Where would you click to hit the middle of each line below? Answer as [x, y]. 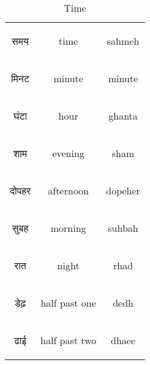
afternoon [68, 190]
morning [68, 228]
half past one [68, 303]
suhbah [123, 228]
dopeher [123, 190]
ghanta [123, 116]
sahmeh [123, 41]
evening [68, 153]
